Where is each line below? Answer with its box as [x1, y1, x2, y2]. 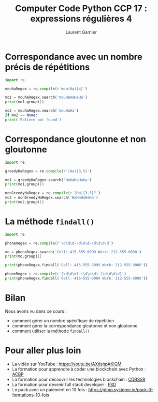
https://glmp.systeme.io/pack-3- [88, 387, 153, 392]
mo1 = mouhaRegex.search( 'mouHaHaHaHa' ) [5, 95, 88, 100]
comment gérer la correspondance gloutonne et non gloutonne [12, 323, 138, 328]
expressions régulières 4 [30, 13, 132, 24]
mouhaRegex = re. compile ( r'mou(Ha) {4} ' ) [5, 86, 88, 91]
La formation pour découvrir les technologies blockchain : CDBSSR [12, 376, 146, 382]
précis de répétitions [5, 62, 90, 73]
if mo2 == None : [5, 113, 38, 118]
